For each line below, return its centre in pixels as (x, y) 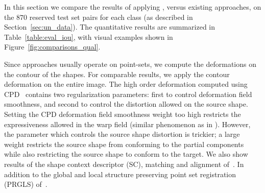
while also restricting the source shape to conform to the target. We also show (126, 154)
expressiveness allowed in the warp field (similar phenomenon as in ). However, (127, 124)
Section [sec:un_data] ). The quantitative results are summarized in (110, 27)
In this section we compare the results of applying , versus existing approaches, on (133, 7)
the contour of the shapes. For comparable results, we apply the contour (117, 74)
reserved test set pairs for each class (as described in (111, 17)
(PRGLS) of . (26, 184)
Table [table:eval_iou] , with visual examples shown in (89, 37)
